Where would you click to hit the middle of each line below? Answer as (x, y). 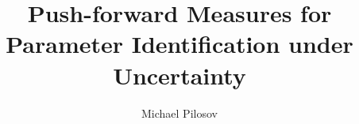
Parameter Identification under (179, 44)
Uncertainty (179, 75)
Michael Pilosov (179, 113)
